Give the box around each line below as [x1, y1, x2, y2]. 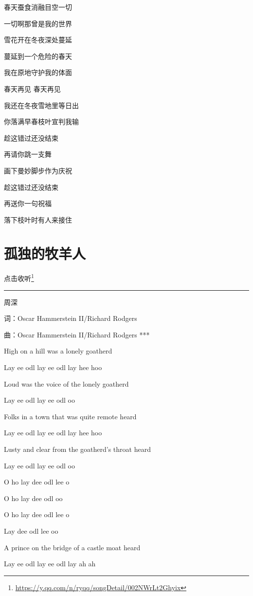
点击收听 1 [4, 272, 34, 283]
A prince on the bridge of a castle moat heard [4, 542, 141, 552]
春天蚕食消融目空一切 [4, 2, 72, 12]
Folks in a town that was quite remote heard [4, 411, 137, 421]
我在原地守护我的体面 [4, 67, 72, 77]
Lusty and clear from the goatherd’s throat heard [4, 444, 151, 454]
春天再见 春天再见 [4, 83, 61, 93]
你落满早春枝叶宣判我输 [4, 116, 79, 127]
